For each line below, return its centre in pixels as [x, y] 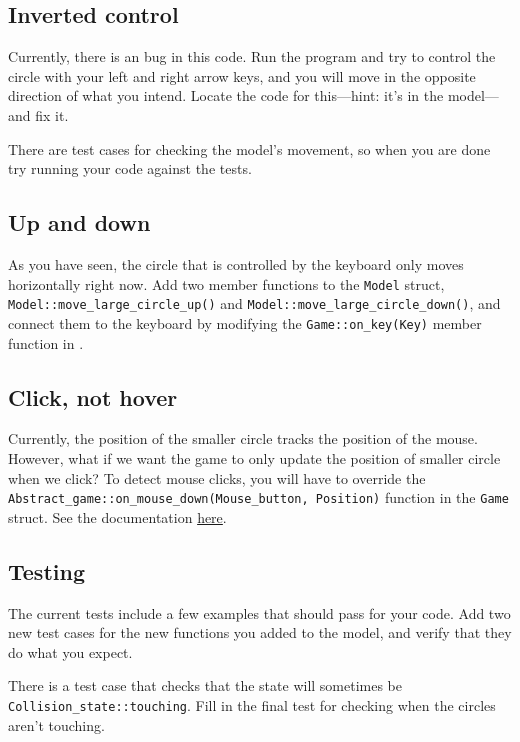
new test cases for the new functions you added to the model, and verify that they [260, 632]
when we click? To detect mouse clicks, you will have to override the [217, 477]
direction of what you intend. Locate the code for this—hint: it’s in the [226, 95]
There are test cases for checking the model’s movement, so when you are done [249, 148]
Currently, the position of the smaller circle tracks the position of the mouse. [243, 438]
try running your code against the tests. [130, 168]
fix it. [52, 114]
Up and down [79, 222]
